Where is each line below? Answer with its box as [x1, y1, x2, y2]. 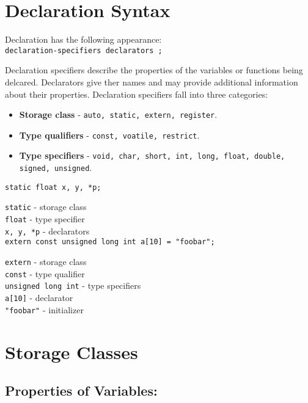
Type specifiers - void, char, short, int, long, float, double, [19, 149, 285, 162]
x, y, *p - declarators [5, 224, 90, 237]
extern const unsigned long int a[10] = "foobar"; [5, 238, 215, 247]
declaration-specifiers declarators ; [5, 46, 163, 55]
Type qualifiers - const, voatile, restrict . [19, 128, 200, 141]
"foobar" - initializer [5, 303, 84, 316]
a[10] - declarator [5, 291, 73, 304]
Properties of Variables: [5, 381, 158, 400]
